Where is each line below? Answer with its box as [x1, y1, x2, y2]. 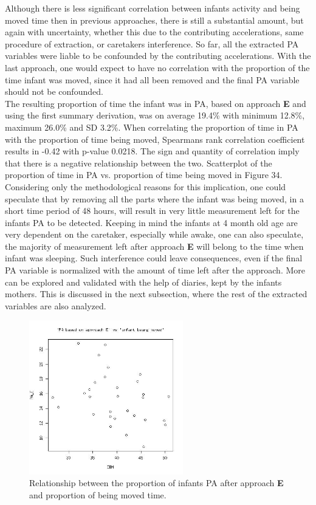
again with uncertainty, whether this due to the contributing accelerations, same [5, 26, 304, 38]
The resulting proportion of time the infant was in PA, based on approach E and [5, 97, 306, 109]
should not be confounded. [5, 85, 103, 98]
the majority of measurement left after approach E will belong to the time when [5, 239, 304, 252]
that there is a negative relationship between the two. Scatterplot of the [5, 156, 272, 169]
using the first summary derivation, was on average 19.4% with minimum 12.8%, [5, 109, 305, 122]
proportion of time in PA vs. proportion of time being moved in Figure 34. [5, 168, 283, 181]
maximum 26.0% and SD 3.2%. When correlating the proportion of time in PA [5, 120, 298, 133]
